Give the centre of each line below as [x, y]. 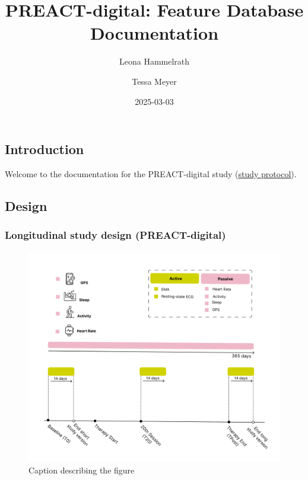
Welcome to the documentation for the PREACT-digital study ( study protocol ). [151, 173]
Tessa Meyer [154, 81]
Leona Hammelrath [154, 61]
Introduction [45, 149]
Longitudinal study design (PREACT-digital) [115, 235]
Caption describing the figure [82, 470]
